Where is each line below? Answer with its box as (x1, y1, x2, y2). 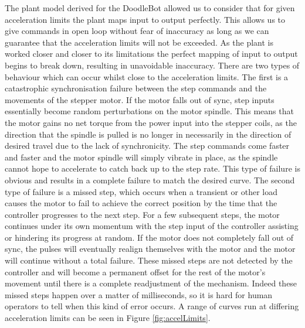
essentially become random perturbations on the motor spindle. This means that (5, 105, 294, 117)
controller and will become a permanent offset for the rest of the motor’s (5, 265, 266, 278)
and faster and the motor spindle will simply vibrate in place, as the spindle (5, 151, 278, 163)
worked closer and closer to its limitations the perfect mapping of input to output (5, 47, 298, 60)
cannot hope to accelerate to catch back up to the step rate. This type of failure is (5, 162, 300, 175)
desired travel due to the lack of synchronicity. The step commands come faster (5, 139, 290, 152)
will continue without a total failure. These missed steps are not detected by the (5, 254, 293, 266)
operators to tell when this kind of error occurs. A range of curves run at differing (5, 300, 299, 312)
